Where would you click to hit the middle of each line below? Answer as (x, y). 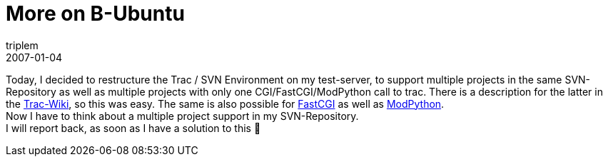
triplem (22, 45)
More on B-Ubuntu (95, 14)
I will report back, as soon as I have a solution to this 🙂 (133, 128)
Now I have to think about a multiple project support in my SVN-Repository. (182, 116)
